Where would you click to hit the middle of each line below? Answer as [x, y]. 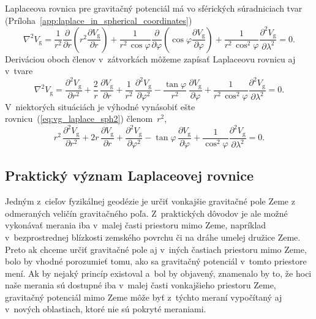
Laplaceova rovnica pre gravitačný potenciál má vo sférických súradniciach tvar [154, 8]
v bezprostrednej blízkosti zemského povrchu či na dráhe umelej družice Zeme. [153, 237]
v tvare [19, 71]
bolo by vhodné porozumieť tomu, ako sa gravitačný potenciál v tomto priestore [156, 261]
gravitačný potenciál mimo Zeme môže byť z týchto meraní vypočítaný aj [144, 297]
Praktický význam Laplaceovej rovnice [130, 175]
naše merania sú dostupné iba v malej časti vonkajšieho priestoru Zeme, [141, 285]
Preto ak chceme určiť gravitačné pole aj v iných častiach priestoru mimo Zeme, [156, 249]
